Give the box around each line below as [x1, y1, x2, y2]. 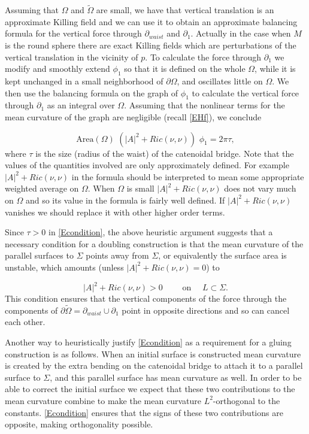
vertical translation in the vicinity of [5, 50, 138, 63]
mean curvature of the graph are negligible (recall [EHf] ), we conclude [5, 110, 262, 123]
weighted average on [5, 182, 79, 195]
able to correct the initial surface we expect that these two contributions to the [5, 383, 295, 395]
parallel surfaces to [5, 249, 74, 262]
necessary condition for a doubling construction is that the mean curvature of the [5, 237, 304, 250]
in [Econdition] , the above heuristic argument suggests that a [49, 226, 273, 238]
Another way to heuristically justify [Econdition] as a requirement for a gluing [5, 336, 292, 348]
